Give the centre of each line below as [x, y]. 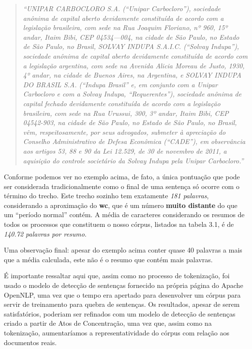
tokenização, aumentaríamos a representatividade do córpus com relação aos [117, 333]
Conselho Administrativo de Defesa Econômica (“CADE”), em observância [134, 141]
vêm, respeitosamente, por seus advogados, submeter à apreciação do [124, 132]
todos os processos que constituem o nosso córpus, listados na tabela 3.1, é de [119, 224]
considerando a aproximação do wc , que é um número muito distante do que [121, 205]
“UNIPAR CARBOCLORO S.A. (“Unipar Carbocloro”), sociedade [122, 8]
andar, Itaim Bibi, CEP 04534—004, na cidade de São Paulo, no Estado [131, 37]
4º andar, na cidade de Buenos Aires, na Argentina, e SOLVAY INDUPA [132, 75]
